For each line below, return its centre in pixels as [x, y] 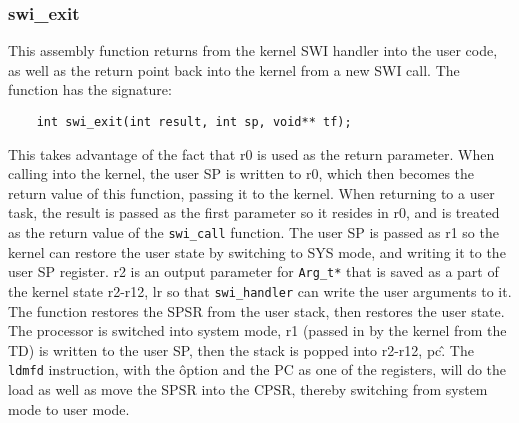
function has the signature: [90, 89]
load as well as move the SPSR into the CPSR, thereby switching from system [248, 389]
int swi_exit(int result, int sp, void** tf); [194, 122]
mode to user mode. [69, 408]
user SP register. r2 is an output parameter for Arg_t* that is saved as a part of [253, 271]
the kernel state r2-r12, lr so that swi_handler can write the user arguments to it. [260, 290]
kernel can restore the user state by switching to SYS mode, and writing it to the [257, 251]
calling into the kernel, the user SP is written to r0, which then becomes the [241, 173]
